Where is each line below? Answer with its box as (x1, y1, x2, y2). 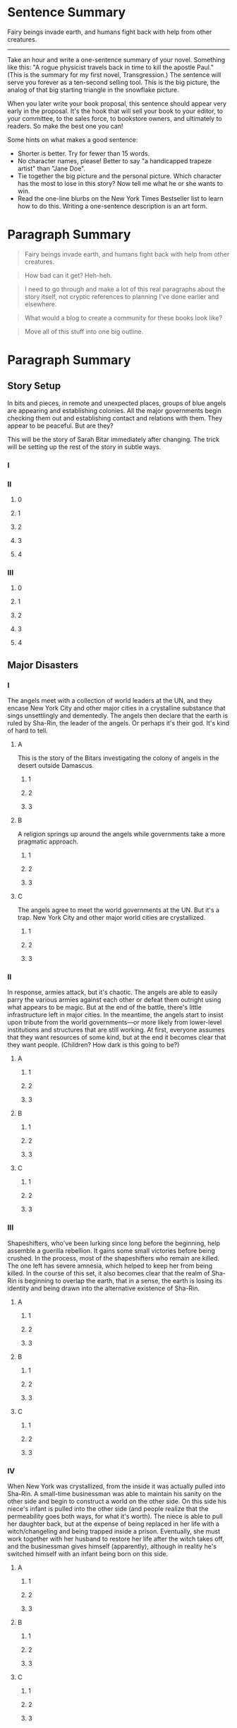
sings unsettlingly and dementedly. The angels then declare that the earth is (7, 711, 228, 720)
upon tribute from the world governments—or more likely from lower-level (7, 1018, 222, 1027)
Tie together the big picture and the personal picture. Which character (17, 171, 222, 180)
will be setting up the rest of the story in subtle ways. (7, 443, 162, 451)
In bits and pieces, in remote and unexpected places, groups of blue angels (7, 399, 226, 407)
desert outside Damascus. (17, 761, 94, 770)
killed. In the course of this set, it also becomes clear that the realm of (7, 1268, 210, 1277)
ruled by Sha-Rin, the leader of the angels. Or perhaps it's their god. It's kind (7, 719, 230, 728)
